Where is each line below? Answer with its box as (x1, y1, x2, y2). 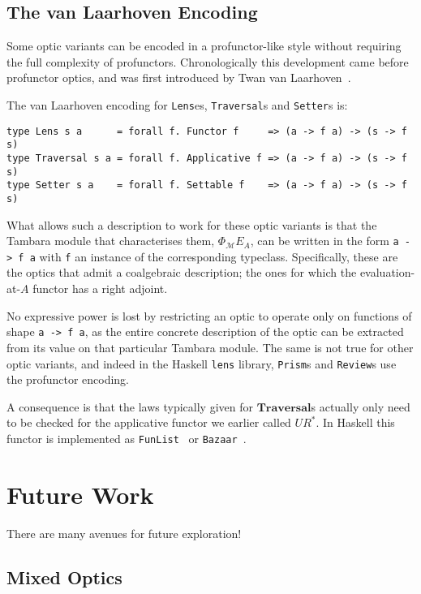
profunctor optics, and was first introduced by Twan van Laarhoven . (6, 69, 351, 86)
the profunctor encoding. (6, 371, 130, 388)
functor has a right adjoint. (32, 280, 168, 297)
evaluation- (359, 264, 415, 281)
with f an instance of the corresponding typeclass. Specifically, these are (39, 247, 398, 265)
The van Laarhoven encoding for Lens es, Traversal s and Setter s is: (6, 96, 348, 113)
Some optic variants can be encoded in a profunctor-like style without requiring (6, 37, 402, 54)
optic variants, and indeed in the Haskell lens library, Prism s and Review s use (6, 355, 397, 372)
